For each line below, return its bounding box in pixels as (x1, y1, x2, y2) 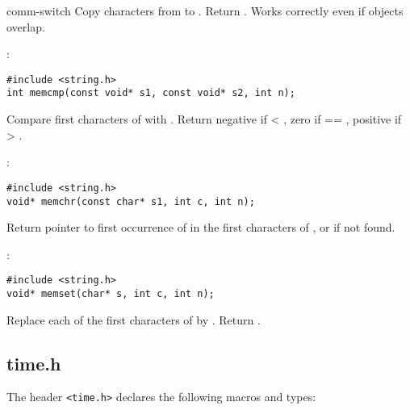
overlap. (6, 18, 45, 35)
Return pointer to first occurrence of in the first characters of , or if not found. (6, 219, 395, 236)
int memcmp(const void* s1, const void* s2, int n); (6, 87, 295, 99)
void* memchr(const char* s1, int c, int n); (6, 195, 255, 207)
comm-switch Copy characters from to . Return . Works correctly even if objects (6, 2, 404, 19)
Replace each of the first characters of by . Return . (6, 311, 261, 328)
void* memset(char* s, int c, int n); (6, 288, 215, 300)
